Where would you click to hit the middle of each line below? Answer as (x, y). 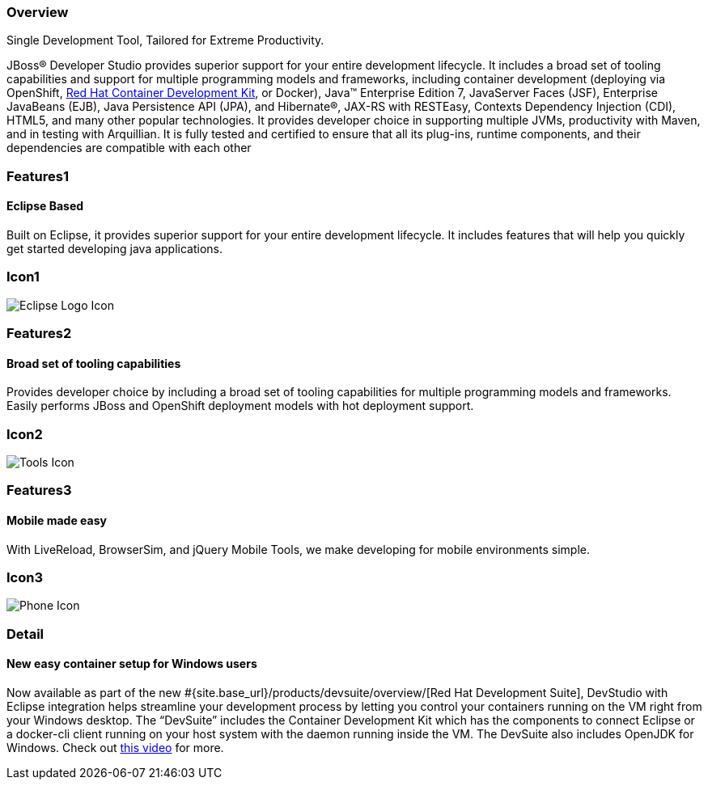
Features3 (39, 490)
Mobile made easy (57, 521)
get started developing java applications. (115, 248)
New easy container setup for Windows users (132, 664)
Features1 (38, 176)
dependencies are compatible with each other (129, 148)
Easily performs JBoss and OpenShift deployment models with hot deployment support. (240, 406)
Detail (25, 634)
